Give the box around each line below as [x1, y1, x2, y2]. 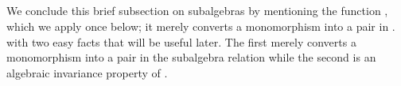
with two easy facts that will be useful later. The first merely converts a [6, 33, 356, 50]
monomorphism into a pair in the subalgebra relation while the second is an [6, 49, 376, 65]
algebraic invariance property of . [6, 64, 168, 80]
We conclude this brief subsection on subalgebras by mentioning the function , [6, 2, 388, 19]
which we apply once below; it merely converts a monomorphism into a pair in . [6, 17, 395, 34]
